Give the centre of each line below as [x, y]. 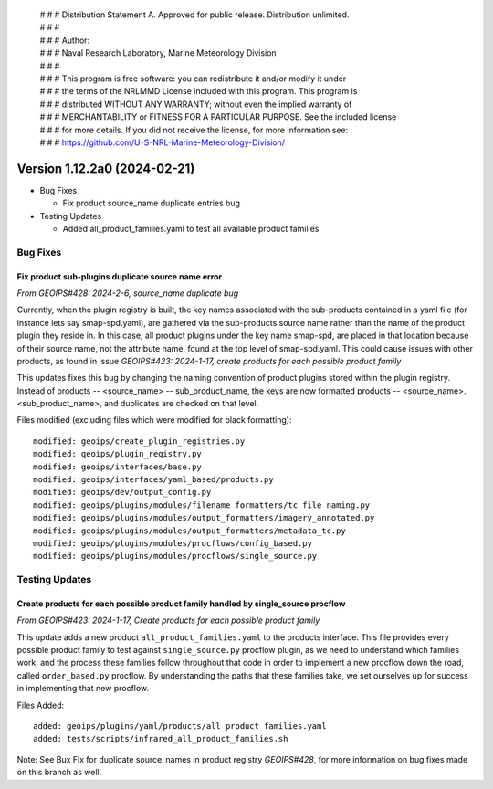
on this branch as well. [59, 773]
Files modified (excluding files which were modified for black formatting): [154, 420]
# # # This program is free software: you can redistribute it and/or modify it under [193, 79]
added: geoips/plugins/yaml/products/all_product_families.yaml [180, 726]
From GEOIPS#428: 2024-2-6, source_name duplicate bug [128, 293]
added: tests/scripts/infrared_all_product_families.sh [161, 739]
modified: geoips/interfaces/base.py [118, 467]
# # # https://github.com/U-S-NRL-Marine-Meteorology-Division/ [163, 142]
